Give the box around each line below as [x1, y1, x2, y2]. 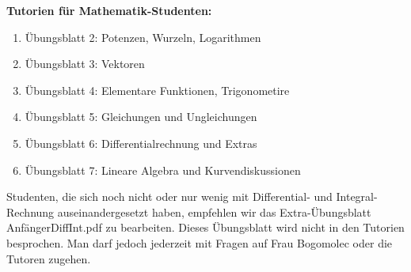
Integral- [336, 188, 378, 205]
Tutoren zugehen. [6, 250, 91, 266]
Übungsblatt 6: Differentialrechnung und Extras [25, 134, 257, 151]
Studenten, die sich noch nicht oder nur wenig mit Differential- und [6, 188, 333, 205]
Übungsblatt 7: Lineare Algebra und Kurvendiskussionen [25, 161, 301, 178]
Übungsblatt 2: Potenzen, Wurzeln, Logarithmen [25, 28, 261, 45]
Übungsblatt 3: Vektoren [25, 55, 145, 72]
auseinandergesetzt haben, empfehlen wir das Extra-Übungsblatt [57, 203, 371, 220]
